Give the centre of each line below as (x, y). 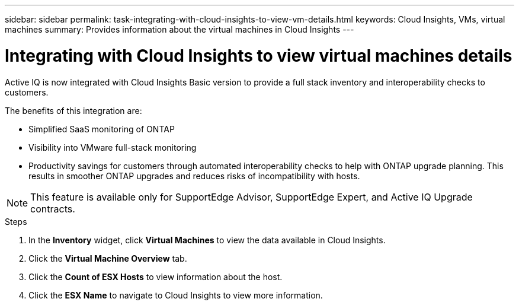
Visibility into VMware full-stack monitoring (113, 147)
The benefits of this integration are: (73, 110)
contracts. (53, 209)
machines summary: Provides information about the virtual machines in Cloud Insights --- (180, 29)
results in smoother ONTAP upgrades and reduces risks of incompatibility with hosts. (194, 176)
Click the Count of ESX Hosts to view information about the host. (156, 277)
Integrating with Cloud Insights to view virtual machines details (259, 55)
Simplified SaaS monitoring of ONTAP (102, 129)
